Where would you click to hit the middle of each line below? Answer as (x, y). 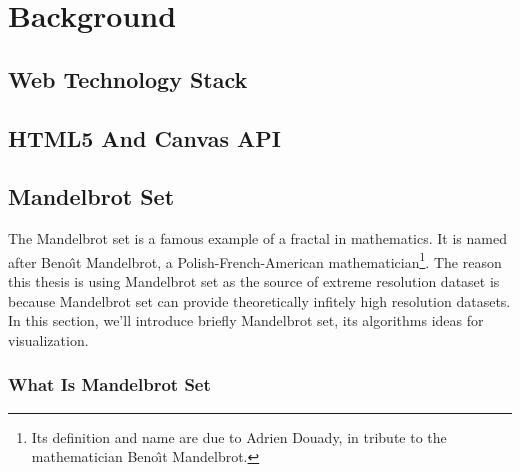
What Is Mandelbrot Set (109, 384)
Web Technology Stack (128, 78)
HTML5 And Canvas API (144, 137)
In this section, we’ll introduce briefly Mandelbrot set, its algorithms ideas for (246, 320)
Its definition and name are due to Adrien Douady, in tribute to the (239, 436)
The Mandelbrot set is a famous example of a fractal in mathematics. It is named (257, 238)
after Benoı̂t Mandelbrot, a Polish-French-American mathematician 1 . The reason (255, 260)
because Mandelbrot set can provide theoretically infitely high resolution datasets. (259, 300)
